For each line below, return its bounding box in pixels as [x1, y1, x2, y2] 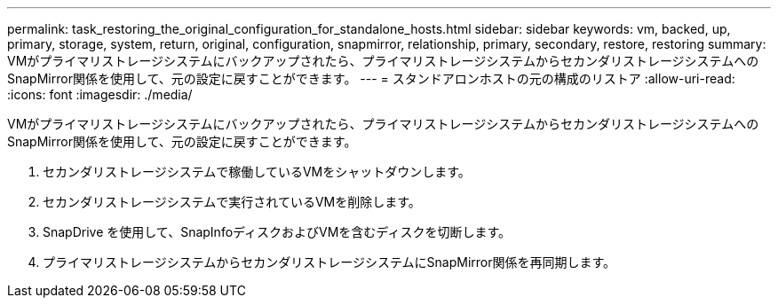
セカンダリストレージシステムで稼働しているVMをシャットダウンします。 [43, 164, 471, 179]
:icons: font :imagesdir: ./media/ [7, 87, 193, 102]
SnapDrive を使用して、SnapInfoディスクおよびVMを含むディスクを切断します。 [43, 224, 511, 239]
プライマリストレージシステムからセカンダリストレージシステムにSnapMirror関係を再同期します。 [43, 254, 616, 270]
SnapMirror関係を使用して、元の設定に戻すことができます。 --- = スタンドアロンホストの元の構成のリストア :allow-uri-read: [7, 71, 735, 86]
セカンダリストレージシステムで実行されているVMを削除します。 [43, 194, 421, 209]
